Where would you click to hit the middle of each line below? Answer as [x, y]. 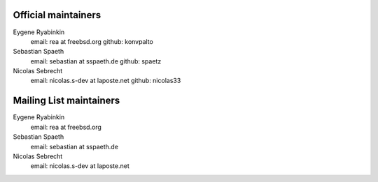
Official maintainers [57, 15]
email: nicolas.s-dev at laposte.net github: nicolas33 [106, 81]
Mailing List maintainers [66, 101]
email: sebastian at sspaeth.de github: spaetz [96, 61]
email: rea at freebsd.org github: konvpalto [92, 41]
